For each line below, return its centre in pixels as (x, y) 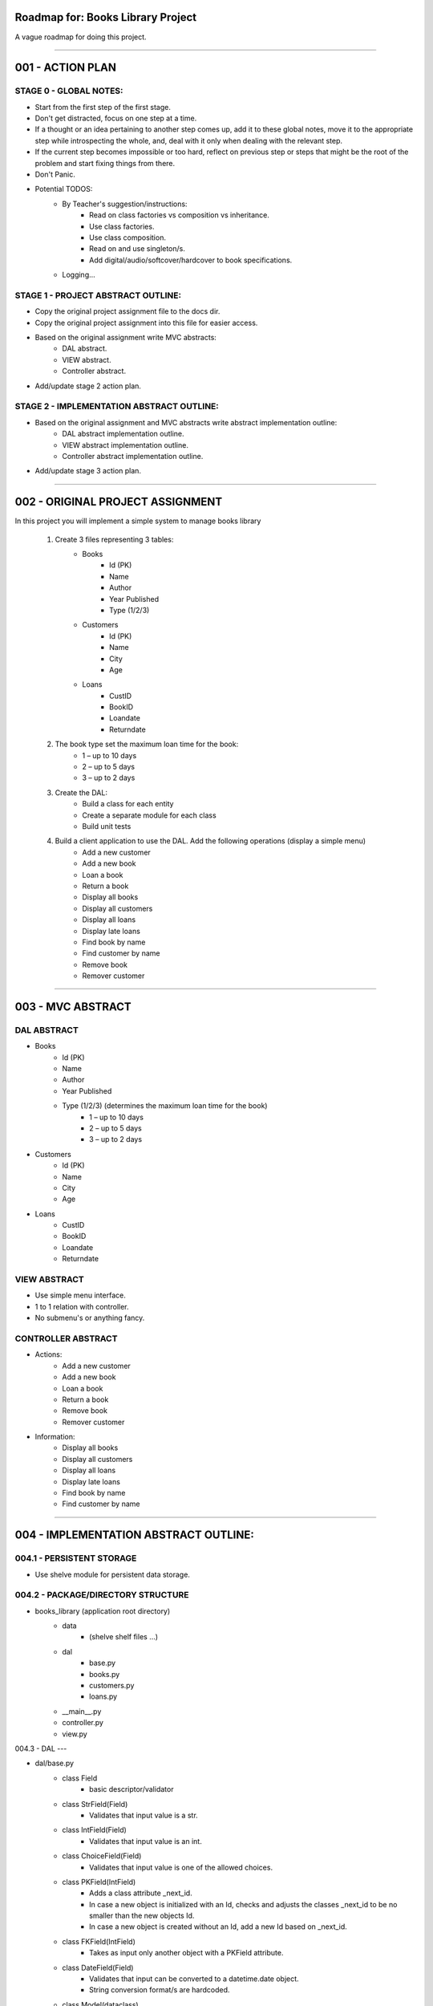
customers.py (112, 1686)
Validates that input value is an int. (146, 1841)
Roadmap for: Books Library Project (106, 17)
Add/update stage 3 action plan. (88, 471)
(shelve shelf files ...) (124, 1637)
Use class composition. (127, 238)
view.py (75, 1734)
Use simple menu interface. (80, 1295)
